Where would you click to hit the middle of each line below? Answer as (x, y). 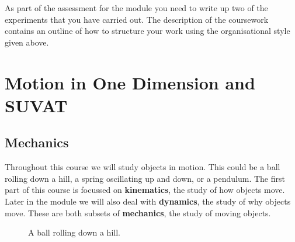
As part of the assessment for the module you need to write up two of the (136, 8)
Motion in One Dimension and (130, 82)
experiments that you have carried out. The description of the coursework (137, 19)
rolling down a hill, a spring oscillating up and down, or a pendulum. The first (145, 178)
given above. (27, 42)
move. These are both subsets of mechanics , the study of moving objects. (138, 212)
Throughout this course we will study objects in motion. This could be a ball (143, 167)
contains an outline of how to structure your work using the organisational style (147, 31)
